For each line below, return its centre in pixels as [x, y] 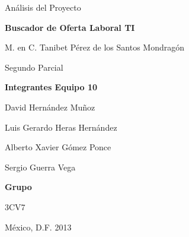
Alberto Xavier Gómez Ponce [58, 147]
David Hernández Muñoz [50, 107]
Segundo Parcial [34, 67]
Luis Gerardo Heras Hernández [61, 127]
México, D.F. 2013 [38, 227]
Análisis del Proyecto [43, 7]
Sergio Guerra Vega [40, 167]
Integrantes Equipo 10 [51, 87]
